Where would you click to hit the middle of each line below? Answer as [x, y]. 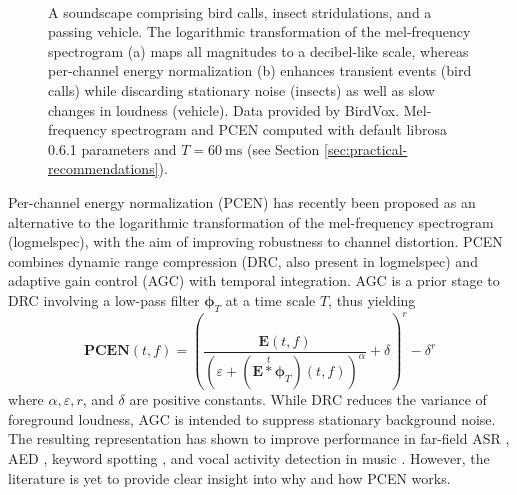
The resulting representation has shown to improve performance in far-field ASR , [259, 438]
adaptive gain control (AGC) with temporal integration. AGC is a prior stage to [254, 280]
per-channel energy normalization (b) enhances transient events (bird [260, 70]
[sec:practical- [366, 148]
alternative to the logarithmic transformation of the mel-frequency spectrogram [251, 221]
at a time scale [270, 299]
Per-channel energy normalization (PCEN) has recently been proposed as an [242, 201]
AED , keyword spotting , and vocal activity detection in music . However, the [249, 457]
